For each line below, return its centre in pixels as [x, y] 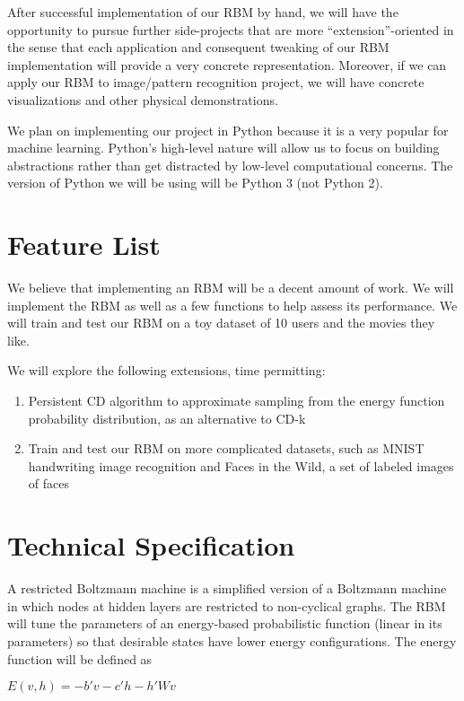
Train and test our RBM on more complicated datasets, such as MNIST [226, 448]
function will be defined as [80, 658]
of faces [48, 483]
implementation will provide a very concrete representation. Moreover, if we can [227, 64]
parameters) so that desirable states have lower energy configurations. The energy [232, 640]
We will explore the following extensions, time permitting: [166, 370]
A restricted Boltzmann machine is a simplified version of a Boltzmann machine [227, 588]
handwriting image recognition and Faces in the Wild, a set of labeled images [241, 465]
